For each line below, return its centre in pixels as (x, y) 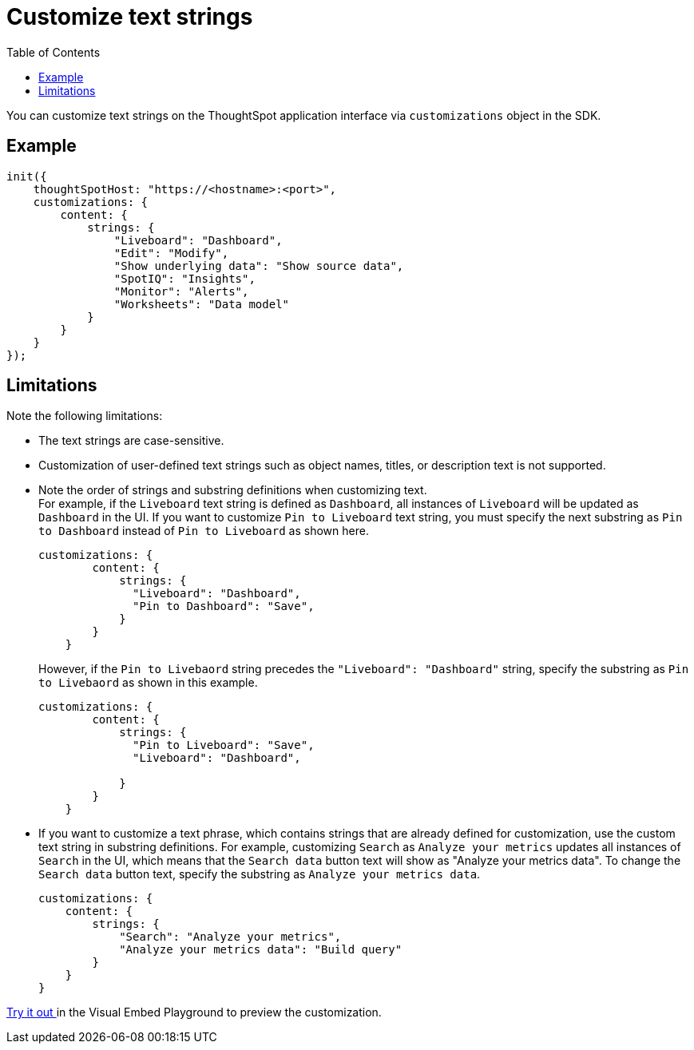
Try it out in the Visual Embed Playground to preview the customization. (194, 1012)
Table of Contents (54, 52)
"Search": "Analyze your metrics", (230, 937)
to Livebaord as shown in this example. (148, 683)
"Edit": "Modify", (171, 253)
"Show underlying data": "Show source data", (259, 265)
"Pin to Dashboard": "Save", (224, 606)
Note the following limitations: (85, 416)
